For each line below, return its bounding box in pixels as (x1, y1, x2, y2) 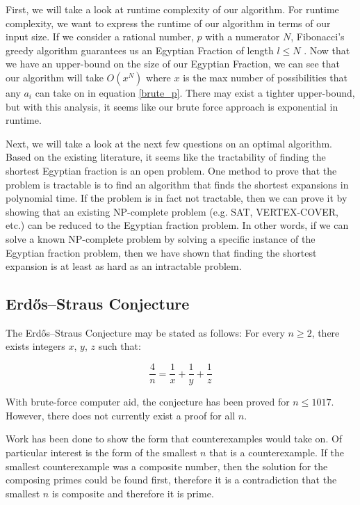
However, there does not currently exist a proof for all (6, 408, 236, 422)
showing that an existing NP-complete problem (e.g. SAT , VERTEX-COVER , (6, 204, 338, 218)
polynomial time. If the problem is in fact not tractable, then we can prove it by (6, 191, 347, 205)
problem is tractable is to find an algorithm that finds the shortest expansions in (6, 177, 349, 191)
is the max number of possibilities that (183, 70, 347, 84)
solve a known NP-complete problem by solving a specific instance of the (6, 231, 316, 246)
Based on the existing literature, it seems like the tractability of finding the (6, 150, 326, 164)
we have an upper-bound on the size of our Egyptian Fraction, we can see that (6, 56, 340, 71)
